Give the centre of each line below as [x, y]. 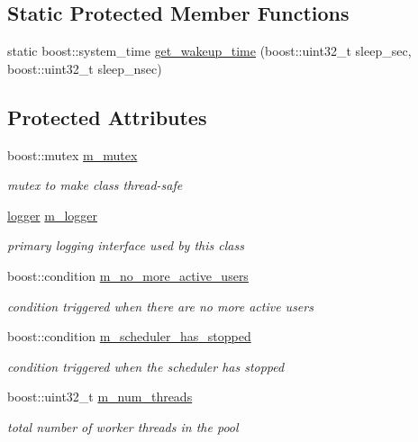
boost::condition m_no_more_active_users [128, 275]
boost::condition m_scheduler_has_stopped [129, 336]
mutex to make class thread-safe [95, 185]
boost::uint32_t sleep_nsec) [85, 68]
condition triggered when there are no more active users [160, 306]
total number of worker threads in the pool [123, 426]
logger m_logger [53, 215]
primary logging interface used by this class [126, 245]
